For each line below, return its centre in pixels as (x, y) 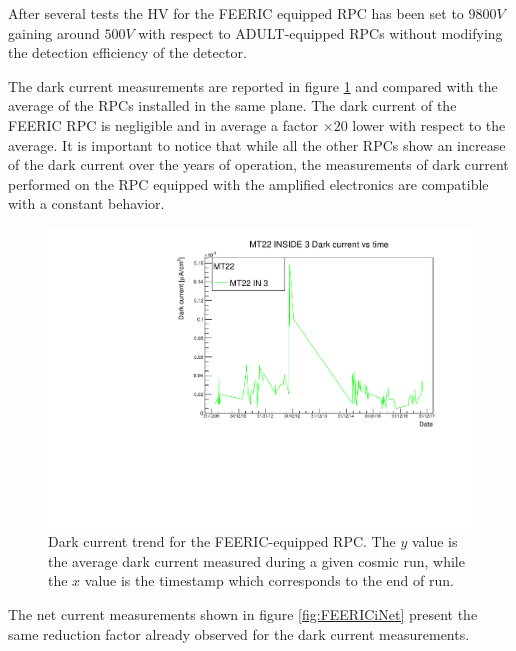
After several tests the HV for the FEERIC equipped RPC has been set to (236, 13)
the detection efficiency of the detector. (127, 52)
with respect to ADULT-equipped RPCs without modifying (320, 32)
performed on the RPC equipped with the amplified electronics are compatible (248, 183)
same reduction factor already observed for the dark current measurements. (239, 633)
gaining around (54, 32)
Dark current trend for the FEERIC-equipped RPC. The (222, 541)
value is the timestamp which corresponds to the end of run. (269, 580)
